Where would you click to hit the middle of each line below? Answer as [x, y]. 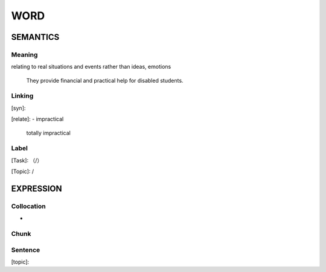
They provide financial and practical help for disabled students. [105, 80]
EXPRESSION [37, 188]
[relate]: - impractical [37, 119]
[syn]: [18, 108]
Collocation [28, 206]
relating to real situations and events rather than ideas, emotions [91, 67]
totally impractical [48, 133]
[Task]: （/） [27, 160]
